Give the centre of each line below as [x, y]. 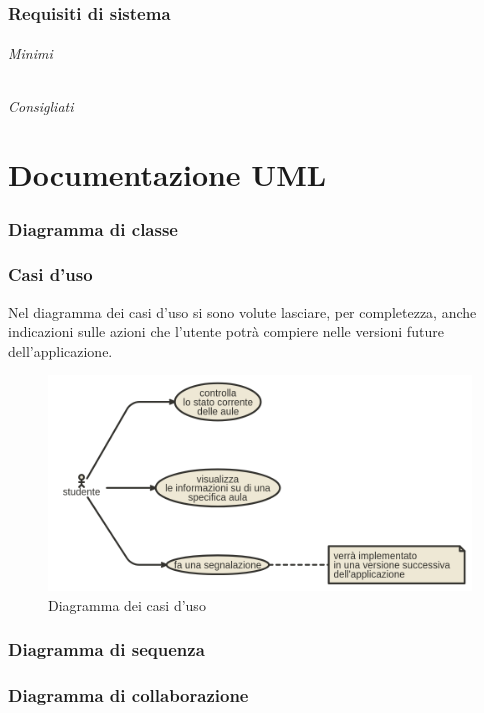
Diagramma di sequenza [106, 649]
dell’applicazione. [60, 350]
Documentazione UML [167, 174]
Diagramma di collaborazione [128, 695]
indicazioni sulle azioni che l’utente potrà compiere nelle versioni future [226, 331]
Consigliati [41, 105]
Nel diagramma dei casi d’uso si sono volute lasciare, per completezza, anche [242, 311]
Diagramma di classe [93, 228]
